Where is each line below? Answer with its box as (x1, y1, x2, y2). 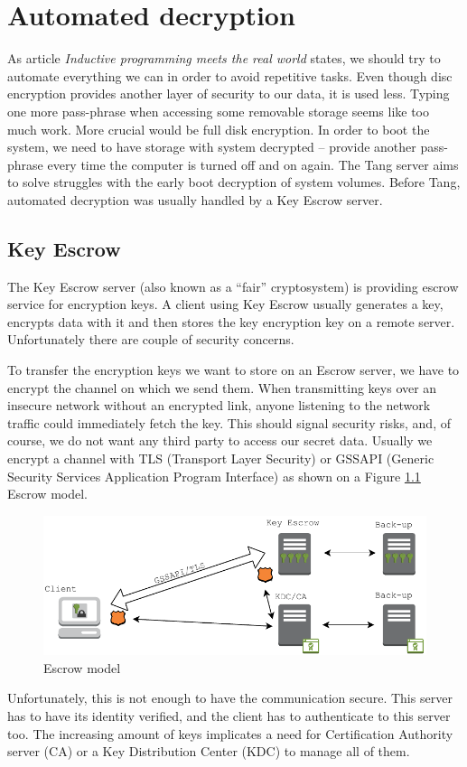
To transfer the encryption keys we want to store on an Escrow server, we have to (7, 360, 460, 379)
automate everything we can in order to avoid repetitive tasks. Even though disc (7, 66, 453, 85)
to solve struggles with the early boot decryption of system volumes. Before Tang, (7, 173, 461, 192)
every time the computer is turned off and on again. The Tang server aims (47, 154, 459, 173)
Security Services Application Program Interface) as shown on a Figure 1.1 (7, 466, 421, 485)
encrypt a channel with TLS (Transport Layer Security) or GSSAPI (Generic (7, 449, 434, 468)
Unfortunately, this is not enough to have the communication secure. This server (7, 688, 453, 707)
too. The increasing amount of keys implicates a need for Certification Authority (7, 724, 453, 743)
